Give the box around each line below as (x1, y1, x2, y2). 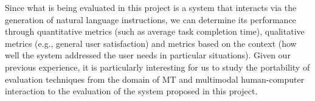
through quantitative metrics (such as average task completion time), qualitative (5, 25, 305, 38)
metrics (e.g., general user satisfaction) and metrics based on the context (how (5, 37, 297, 49)
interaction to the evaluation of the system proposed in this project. (5, 85, 258, 97)
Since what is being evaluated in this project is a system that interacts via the (5, 1, 297, 13)
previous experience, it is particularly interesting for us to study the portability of (5, 60, 310, 73)
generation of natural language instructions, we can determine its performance (5, 13, 296, 26)
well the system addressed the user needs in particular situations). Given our (5, 49, 291, 61)
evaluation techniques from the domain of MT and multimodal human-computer (5, 72, 305, 85)
